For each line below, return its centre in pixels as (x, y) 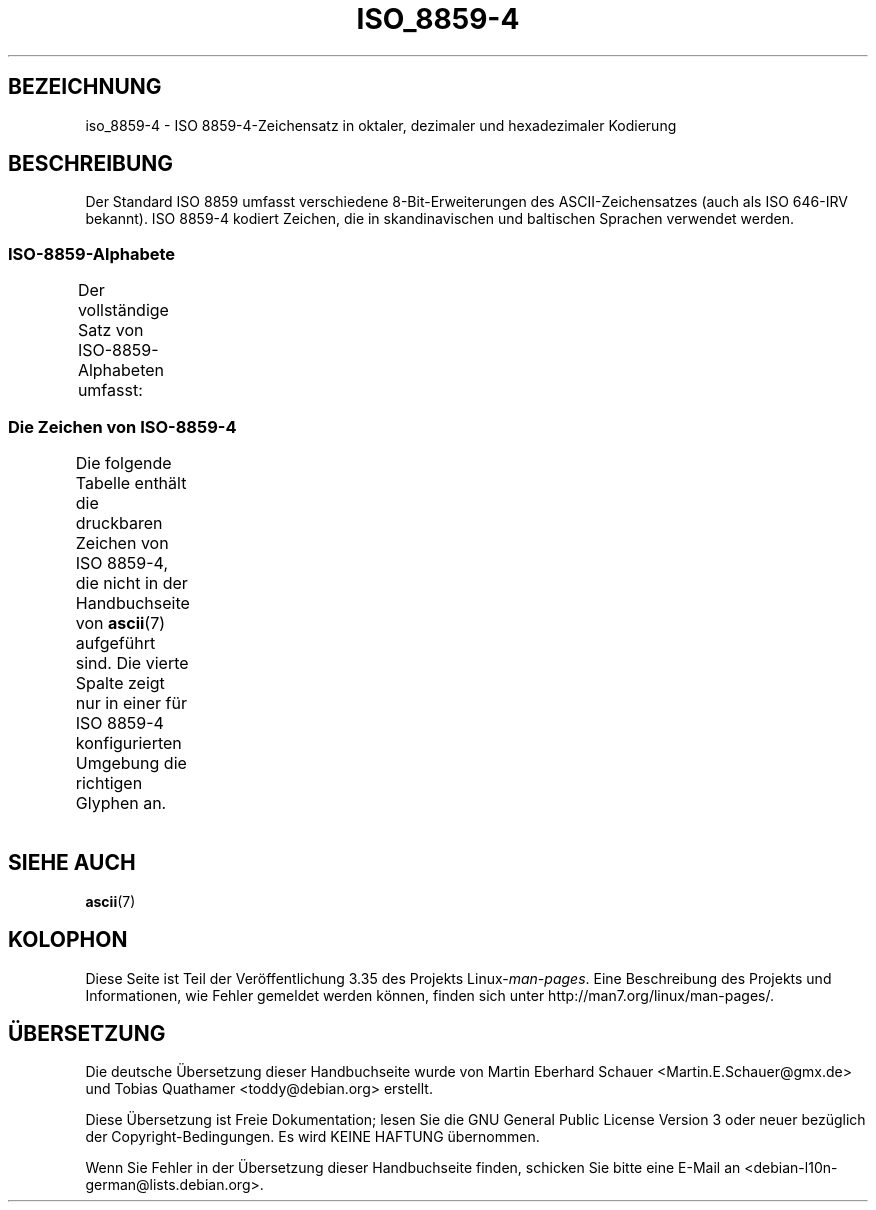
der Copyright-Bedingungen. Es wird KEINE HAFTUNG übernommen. (312, 1137)
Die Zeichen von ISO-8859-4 (122, 426)
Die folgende (123, 462)
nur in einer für (131, 702)
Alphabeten (121, 370)
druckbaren (119, 522)
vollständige (123, 310)
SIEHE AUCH (72, 863)
